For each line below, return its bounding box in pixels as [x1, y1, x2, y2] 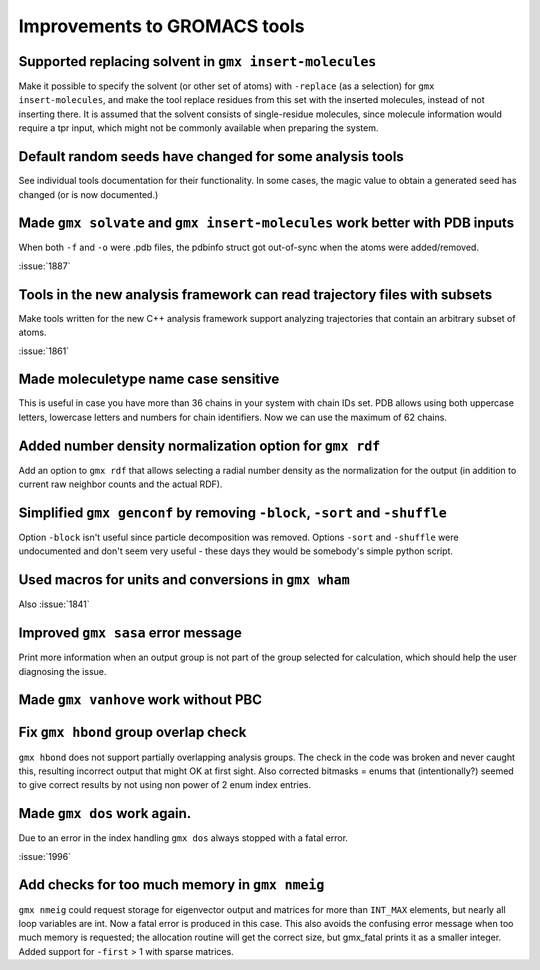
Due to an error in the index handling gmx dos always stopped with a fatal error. [18, 832, 349, 844]
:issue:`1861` [18, 345, 70, 357]
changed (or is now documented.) [18, 188, 159, 200]
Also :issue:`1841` [18, 598, 90, 610]
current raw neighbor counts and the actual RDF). [18, 478, 223, 490]
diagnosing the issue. [18, 665, 107, 677]
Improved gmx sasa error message [18, 625, 242, 642]
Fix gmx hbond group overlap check [18, 724, 247, 741]
